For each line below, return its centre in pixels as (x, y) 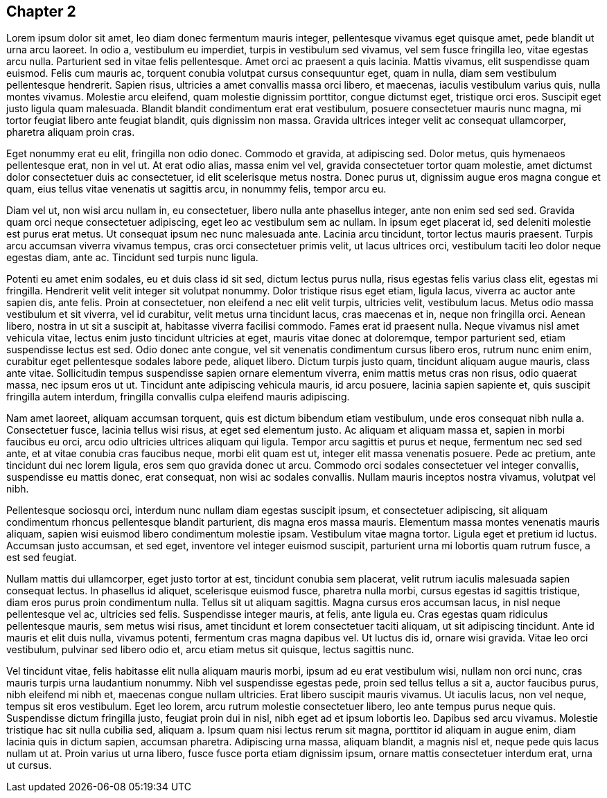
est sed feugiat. (42, 558)
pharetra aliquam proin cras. (71, 132)
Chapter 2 (41, 11)
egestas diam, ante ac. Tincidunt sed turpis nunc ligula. (132, 258)
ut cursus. (29, 765)
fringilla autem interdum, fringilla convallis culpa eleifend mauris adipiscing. (178, 397)
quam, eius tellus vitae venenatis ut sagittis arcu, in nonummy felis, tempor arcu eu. (196, 189)
